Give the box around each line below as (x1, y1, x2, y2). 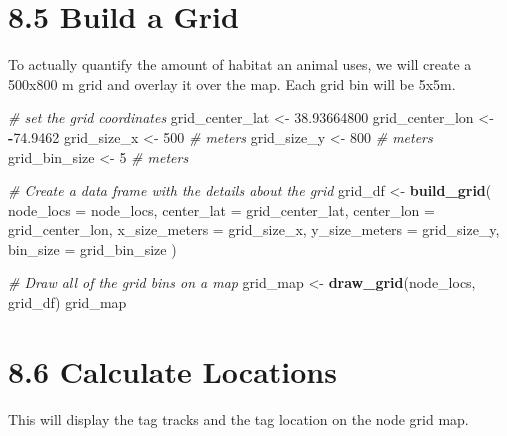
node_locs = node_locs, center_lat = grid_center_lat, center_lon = (8, 199, 435, 220)
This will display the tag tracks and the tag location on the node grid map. (8, 408, 469, 429)
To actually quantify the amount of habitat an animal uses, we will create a (8, 54, 472, 75)
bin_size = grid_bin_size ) (8, 238, 177, 259)
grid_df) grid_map (8, 292, 127, 313)
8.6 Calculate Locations (8, 350, 337, 391)
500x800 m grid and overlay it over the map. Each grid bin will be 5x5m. (8, 73, 456, 94)
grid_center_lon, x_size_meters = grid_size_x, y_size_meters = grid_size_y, (8, 219, 500, 240)
